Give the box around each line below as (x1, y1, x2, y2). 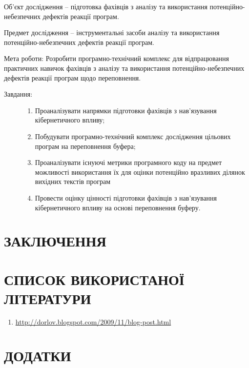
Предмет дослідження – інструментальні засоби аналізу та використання (4, 27, 220, 38)
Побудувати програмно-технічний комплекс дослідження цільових (35, 131, 231, 141)
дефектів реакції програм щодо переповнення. (4, 72, 141, 82)
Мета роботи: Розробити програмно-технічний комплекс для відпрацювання (4, 53, 229, 63)
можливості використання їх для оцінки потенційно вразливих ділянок (35, 166, 245, 177)
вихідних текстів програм (35, 176, 111, 186)
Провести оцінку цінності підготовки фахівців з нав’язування (35, 192, 217, 203)
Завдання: (4, 89, 33, 99)
